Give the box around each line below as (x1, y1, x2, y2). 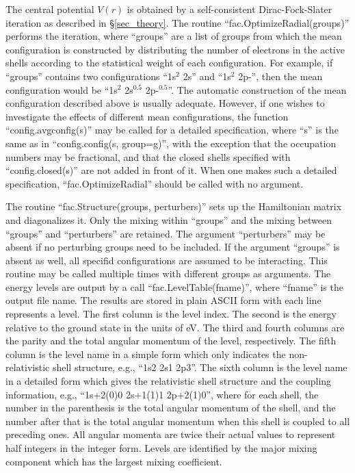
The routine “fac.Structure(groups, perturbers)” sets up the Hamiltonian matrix (5, 199, 342, 214)
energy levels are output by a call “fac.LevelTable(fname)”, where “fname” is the (5, 279, 343, 294)
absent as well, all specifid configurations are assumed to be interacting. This (5, 253, 328, 267)
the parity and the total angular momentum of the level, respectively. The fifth (5, 333, 337, 348)
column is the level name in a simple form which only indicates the (5, 346, 286, 361)
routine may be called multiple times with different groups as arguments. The (5, 266, 331, 281)
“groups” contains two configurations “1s (5, 68, 176, 83)
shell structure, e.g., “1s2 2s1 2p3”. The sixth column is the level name (52, 360, 347, 374)
